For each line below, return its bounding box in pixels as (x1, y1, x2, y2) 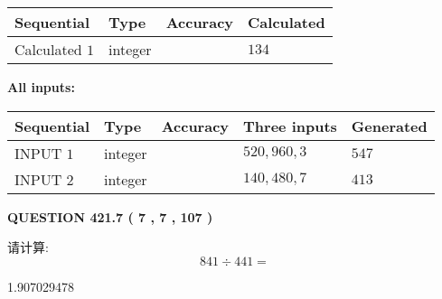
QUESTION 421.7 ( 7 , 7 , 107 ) (7, 207, 213, 226)
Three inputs (243, 115, 337, 136)
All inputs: (7, 78, 75, 96)
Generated (351, 115, 428, 136)
